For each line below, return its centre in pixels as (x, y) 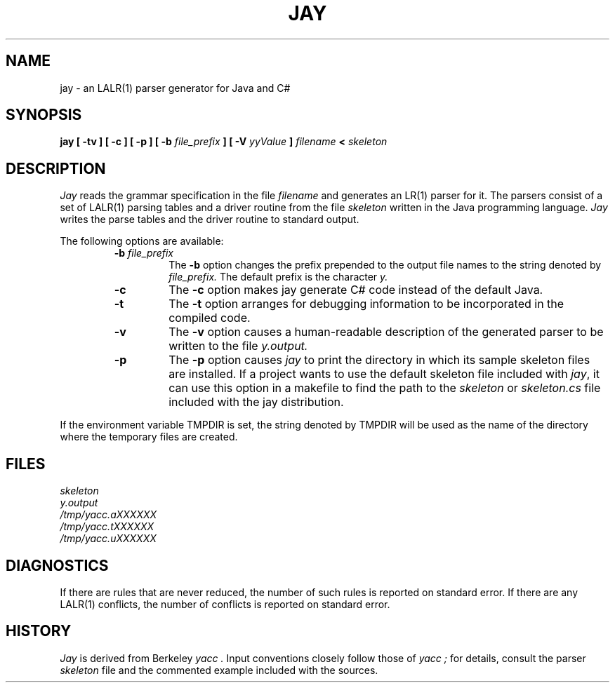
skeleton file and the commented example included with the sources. (219, 670)
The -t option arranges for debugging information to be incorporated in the (366, 304)
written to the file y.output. (238, 346)
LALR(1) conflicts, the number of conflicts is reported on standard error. (225, 604)
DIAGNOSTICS (57, 565)
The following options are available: (142, 241)
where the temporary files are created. (149, 437)
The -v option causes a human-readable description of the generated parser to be (386, 332)
